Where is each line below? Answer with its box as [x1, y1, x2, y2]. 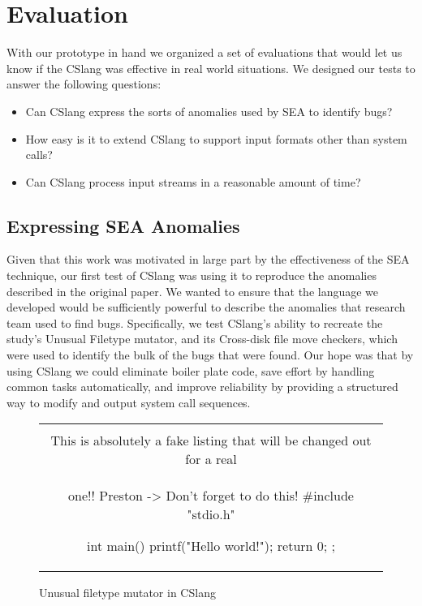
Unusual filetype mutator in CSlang [39, 584, 216, 601]
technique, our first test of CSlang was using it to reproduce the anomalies [6, 267, 377, 284]
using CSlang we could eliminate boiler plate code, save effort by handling [6, 362, 375, 379]
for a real [185, 449, 237, 469]
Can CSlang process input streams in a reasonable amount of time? [25, 173, 361, 190]
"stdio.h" [187, 505, 235, 524]
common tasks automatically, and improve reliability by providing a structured [6, 378, 398, 395]
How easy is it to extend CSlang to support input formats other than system [25, 130, 407, 147]
